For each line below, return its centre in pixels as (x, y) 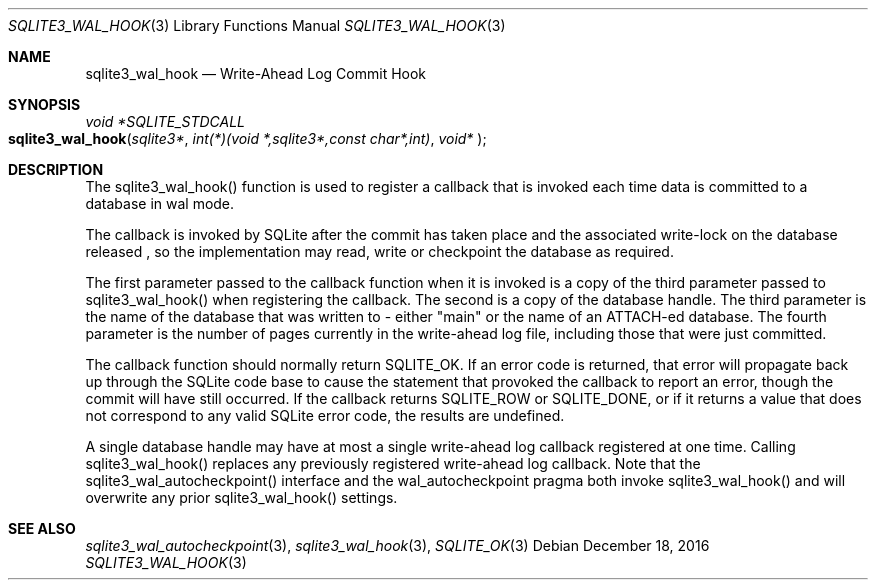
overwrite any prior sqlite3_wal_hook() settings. (241, 497)
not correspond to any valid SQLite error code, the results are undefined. (325, 415)
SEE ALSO (42, 528)
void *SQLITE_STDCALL (165, 121)
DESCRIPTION (56, 169)
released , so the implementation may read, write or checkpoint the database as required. (379, 251)
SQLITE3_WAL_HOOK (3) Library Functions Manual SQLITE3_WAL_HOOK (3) (257, 25)
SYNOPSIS (44, 104)
